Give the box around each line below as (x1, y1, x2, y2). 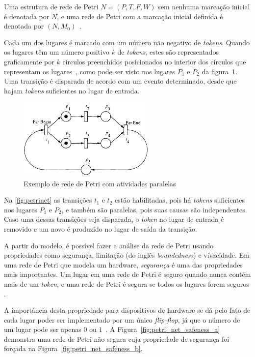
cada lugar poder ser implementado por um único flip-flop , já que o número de (4, 314, 240, 325)
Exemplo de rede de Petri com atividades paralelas (24, 178, 176, 188)
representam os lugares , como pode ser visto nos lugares (4, 66, 176, 76)
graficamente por (4, 56, 54, 66)
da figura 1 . (202, 66, 237, 76)
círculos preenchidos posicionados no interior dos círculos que (62, 56, 246, 66)
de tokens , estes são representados (117, 47, 219, 57)
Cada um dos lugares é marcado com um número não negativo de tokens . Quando (4, 37, 250, 47)
